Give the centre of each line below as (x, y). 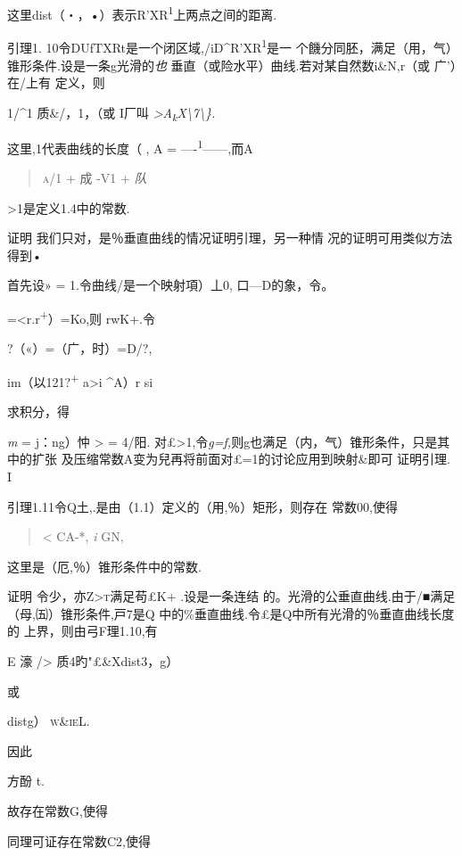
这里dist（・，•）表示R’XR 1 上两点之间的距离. (142, 13)
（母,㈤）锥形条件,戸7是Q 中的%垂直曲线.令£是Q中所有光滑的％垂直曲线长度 (231, 613)
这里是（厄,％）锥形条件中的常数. (104, 566)
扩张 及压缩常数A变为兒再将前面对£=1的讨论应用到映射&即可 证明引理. (241, 459)
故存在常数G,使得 (58, 811)
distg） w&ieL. (49, 721)
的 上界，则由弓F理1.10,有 (82, 631)
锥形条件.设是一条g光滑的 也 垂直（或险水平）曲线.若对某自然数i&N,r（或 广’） (232, 65)
